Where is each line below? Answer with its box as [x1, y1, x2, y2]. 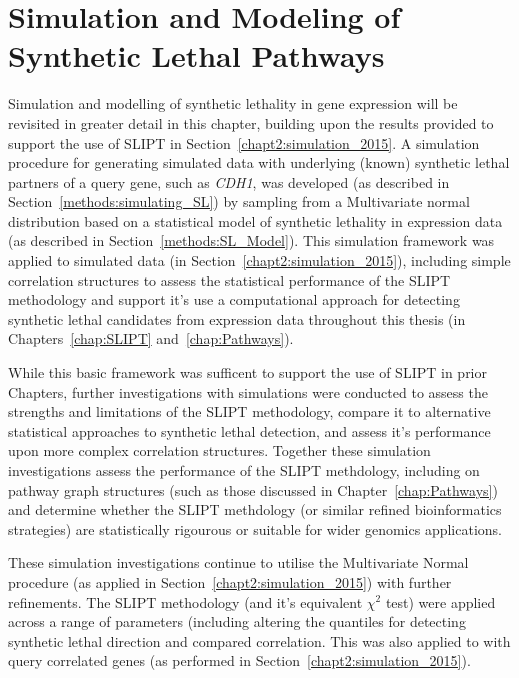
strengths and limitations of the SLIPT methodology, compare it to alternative [8, 401, 491, 422]
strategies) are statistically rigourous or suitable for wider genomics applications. [8, 518, 503, 539]
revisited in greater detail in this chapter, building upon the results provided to [8, 112, 494, 133]
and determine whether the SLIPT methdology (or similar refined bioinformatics [8, 499, 502, 520]
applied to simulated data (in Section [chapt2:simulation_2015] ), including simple [8, 250, 511, 271]
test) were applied [385, 591, 496, 612]
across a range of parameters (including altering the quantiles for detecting [8, 611, 466, 632]
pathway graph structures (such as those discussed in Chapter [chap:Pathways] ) [8, 479, 498, 500]
